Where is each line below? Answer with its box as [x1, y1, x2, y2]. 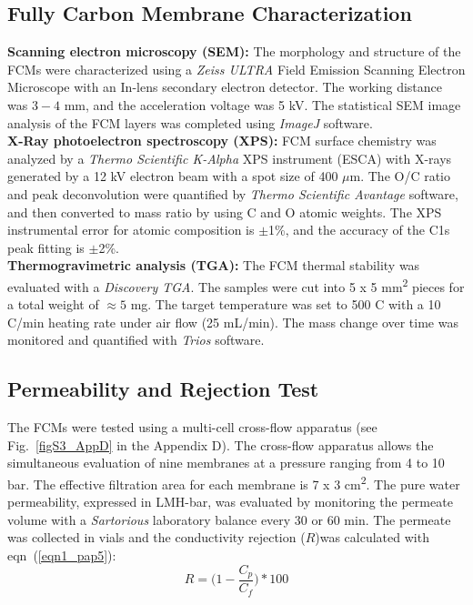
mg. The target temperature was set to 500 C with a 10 [130, 295, 441, 314]
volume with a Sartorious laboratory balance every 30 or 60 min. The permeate [7, 509, 451, 529]
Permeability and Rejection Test [7, 375, 319, 403]
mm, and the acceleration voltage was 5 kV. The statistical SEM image [64, 95, 461, 114]
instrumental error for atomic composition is [7, 220, 255, 239]
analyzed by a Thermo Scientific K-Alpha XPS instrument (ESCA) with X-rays [7, 148, 452, 167]
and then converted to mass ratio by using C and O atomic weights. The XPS [7, 202, 442, 221]
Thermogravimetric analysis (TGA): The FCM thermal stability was [7, 256, 420, 275]
